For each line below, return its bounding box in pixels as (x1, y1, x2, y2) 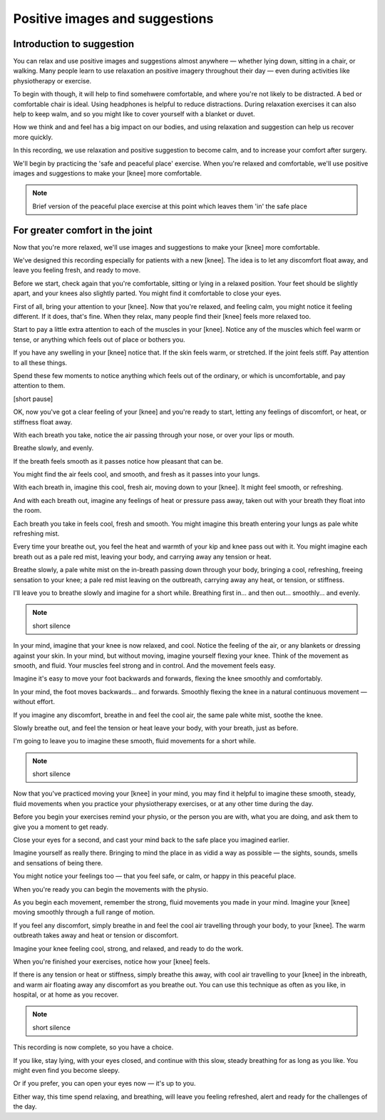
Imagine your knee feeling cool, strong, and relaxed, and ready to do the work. (13, 944, 244, 952)
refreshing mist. (13, 529, 60, 538)
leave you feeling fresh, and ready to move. (13, 266, 141, 275)
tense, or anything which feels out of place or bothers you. (13, 335, 185, 344)
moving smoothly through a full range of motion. (13, 908, 155, 917)
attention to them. (13, 382, 66, 390)
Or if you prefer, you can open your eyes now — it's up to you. (13, 1079, 196, 1088)
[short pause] (13, 394, 53, 403)
